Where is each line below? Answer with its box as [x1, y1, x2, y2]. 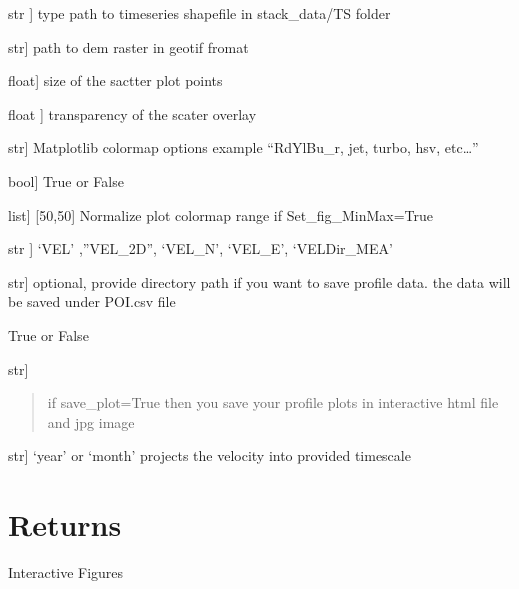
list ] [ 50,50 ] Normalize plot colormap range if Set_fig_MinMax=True [8, 204, 434, 225]
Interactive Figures [8, 562, 124, 583]
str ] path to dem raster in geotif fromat [8, 36, 249, 57]
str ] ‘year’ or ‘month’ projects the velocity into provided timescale [8, 445, 411, 466]
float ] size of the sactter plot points [8, 70, 223, 91]
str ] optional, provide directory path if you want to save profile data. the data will [8, 271, 511, 292]
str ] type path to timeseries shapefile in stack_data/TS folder [8, 3, 391, 23]
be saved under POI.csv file [8, 291, 176, 312]
